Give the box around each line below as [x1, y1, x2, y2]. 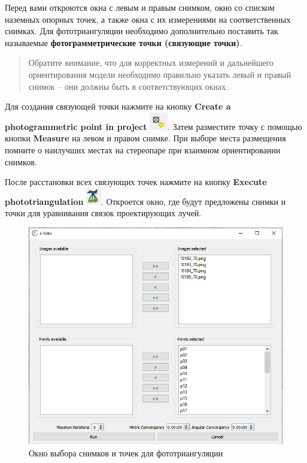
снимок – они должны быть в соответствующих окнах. [28, 80, 229, 92]
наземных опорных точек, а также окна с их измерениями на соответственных [5, 13, 291, 25]
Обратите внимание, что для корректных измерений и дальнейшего [28, 56, 274, 69]
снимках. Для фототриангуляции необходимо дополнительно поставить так [5, 25, 278, 37]
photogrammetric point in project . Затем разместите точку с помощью [5, 120, 302, 132]
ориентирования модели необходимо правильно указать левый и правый [28, 68, 291, 80]
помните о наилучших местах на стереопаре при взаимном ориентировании [5, 143, 281, 156]
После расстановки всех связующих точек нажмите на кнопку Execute [5, 175, 267, 188]
